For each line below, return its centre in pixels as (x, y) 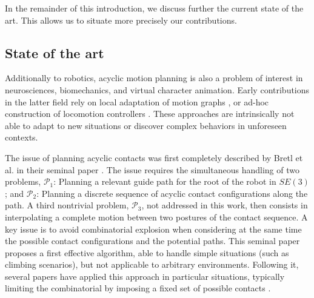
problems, (23, 181)
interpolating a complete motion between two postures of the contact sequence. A (156, 217)
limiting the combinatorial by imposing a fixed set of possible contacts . (138, 288)
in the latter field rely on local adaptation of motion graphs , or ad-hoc (137, 101)
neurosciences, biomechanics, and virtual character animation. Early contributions (157, 89)
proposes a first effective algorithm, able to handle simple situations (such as (147, 252)
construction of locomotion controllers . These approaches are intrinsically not (150, 114)
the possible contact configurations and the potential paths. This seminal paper (152, 241)
